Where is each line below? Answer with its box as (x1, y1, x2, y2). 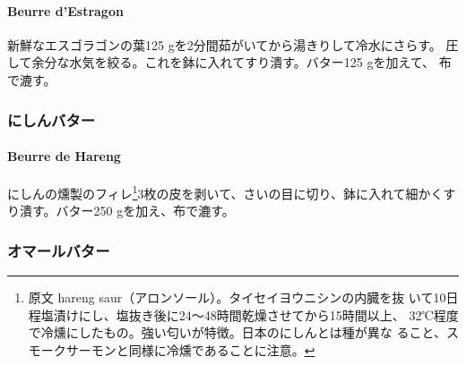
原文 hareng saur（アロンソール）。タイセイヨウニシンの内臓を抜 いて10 (28, 288, 446, 307)
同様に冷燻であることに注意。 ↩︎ (128, 341, 315, 360)
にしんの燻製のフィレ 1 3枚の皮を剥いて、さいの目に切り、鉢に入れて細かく (7, 182, 444, 202)
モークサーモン (28, 341, 116, 360)
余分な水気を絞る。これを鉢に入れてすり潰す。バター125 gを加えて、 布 (31, 53, 452, 72)
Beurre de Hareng (7, 147, 121, 166)
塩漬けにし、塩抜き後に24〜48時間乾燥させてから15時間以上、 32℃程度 (40, 305, 459, 324)
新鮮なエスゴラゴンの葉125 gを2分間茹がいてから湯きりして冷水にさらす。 (7, 35, 442, 54)
